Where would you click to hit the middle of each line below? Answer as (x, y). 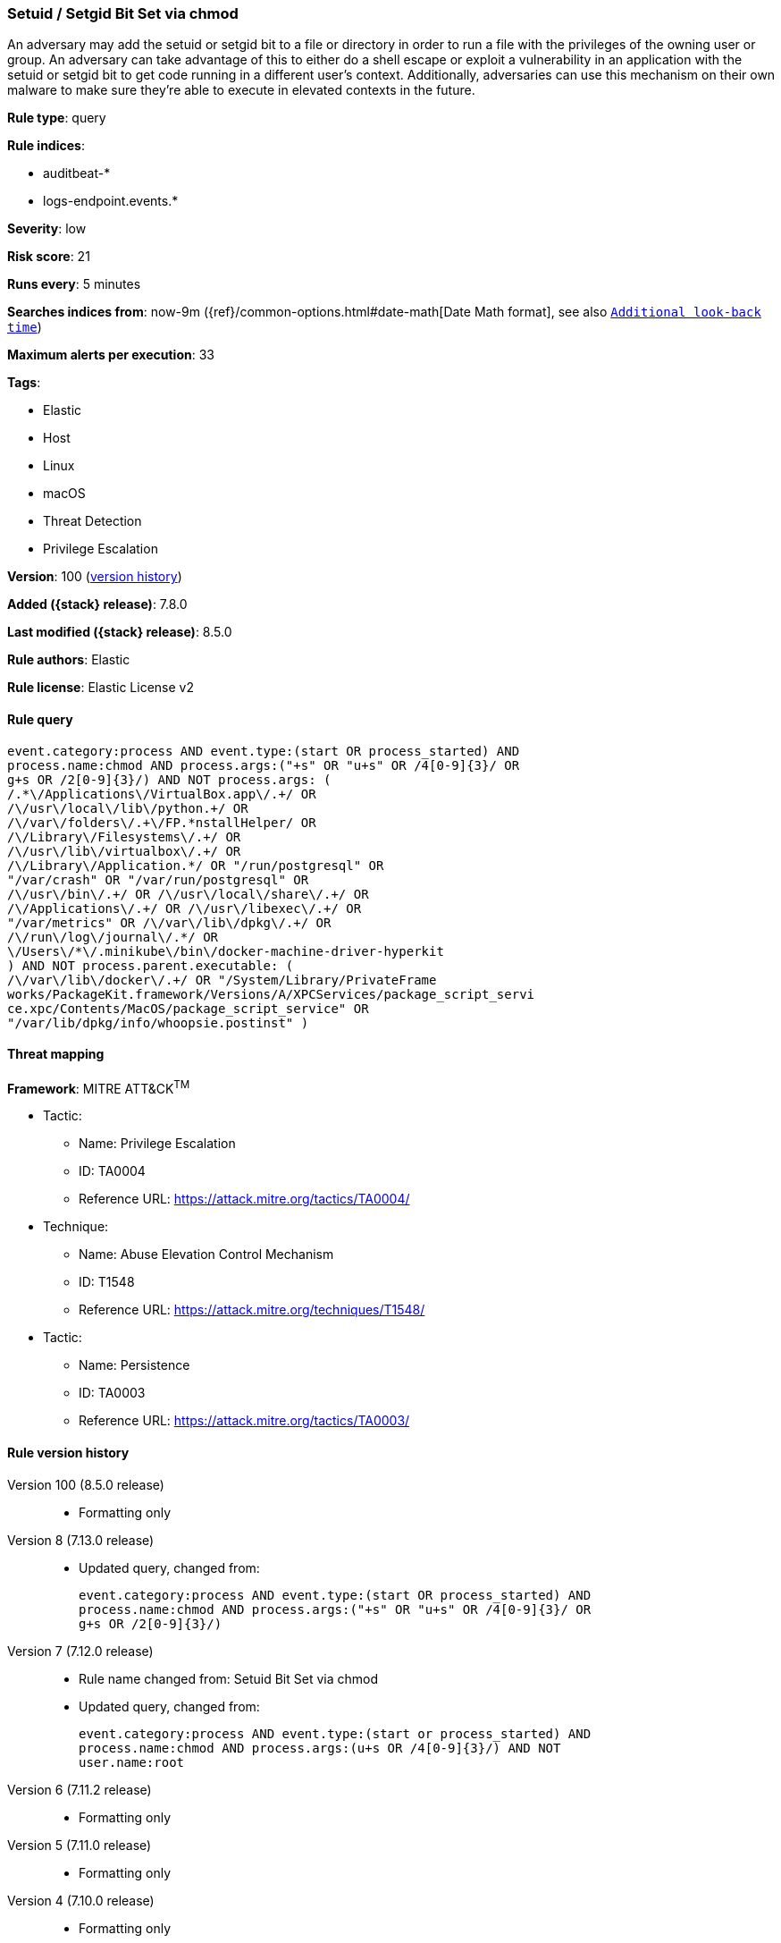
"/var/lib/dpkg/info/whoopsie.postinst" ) (158, 1022)
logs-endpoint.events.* (111, 201)
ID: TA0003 (112, 1393)
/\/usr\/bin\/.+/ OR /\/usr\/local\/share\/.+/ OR (188, 894)
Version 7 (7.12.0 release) (80, 1651)
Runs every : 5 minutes (74, 284)
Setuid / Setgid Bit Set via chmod (123, 13)
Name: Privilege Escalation (157, 1144)
